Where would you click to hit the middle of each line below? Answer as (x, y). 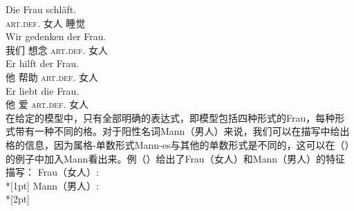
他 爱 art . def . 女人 (47, 104)
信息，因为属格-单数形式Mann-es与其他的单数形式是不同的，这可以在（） (187, 144)
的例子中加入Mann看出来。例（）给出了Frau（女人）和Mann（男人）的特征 (176, 158)
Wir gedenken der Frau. (56, 36)
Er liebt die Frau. (43, 90)
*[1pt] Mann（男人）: (52, 185)
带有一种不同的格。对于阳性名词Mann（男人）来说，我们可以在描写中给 (177, 131)
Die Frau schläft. (41, 9)
